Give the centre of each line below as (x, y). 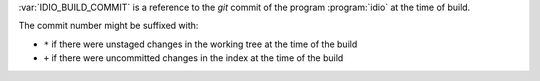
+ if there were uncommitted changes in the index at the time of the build (193, 58)
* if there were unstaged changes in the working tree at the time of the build (200, 44)
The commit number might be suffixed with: (108, 26)
